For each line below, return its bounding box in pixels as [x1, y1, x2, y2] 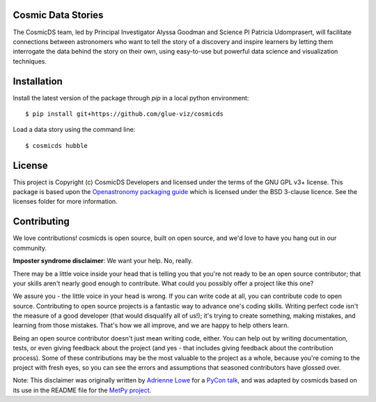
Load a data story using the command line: [13, 126, 136, 134]
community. [13, 244, 47, 252]
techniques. [13, 57, 47, 66]
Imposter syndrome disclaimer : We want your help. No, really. [13, 257, 194, 265]
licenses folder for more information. [13, 198, 118, 206]
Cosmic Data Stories [13, 9, 104, 21]
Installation [13, 75, 63, 87]
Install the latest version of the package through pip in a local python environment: [13, 94, 249, 102]
